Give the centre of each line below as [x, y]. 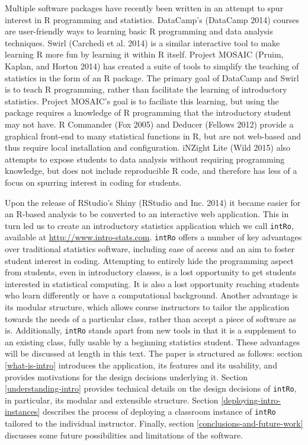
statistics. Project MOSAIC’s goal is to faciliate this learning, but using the [142, 101]
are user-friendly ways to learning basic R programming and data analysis [139, 31]
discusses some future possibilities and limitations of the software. [124, 435]
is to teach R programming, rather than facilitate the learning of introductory [146, 89]
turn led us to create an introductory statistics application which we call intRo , [149, 225]
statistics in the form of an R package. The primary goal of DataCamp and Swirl [152, 77]
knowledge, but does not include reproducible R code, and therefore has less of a [151, 171]
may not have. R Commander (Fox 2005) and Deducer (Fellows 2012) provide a [149, 124]
